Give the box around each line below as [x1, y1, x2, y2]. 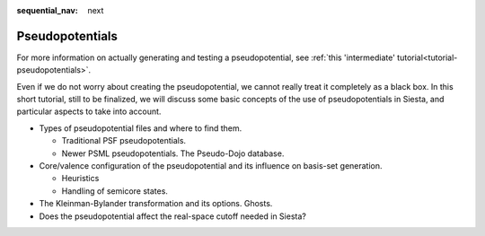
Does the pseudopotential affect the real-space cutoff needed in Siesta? [39, 211, 307, 222]
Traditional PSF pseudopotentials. [61, 135, 187, 146]
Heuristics [61, 173, 100, 184]
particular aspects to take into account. [16, 106, 162, 117]
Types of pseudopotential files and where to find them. [39, 122, 242, 134]
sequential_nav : [16, 5, 78, 15]
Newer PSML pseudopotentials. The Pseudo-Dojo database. [61, 148, 285, 159]
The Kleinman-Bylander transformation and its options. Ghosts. [39, 198, 273, 209]
